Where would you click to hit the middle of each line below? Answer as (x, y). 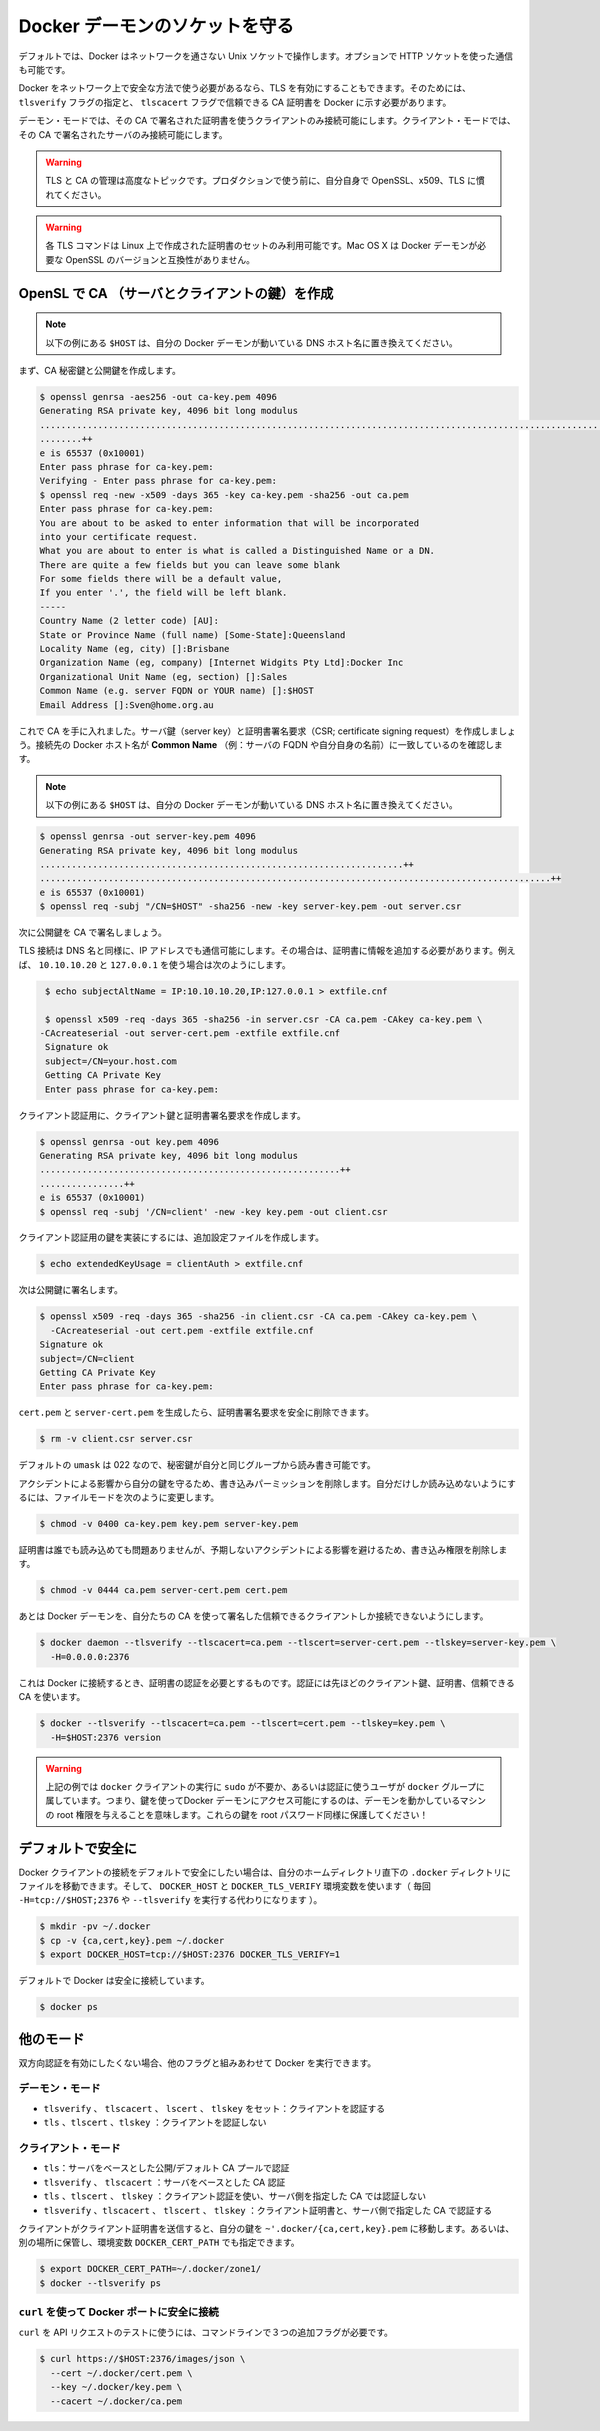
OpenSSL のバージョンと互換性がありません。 (160, 259)
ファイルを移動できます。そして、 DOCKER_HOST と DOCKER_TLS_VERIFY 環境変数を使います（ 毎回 (225, 1886)
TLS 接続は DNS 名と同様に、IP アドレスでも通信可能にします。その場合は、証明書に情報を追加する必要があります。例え (267, 951)
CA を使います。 (52, 1697)
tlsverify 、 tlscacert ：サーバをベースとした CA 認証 (164, 2182)
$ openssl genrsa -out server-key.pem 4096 (148, 836)
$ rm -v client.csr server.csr (116, 1439)
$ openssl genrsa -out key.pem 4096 (129, 1141)
